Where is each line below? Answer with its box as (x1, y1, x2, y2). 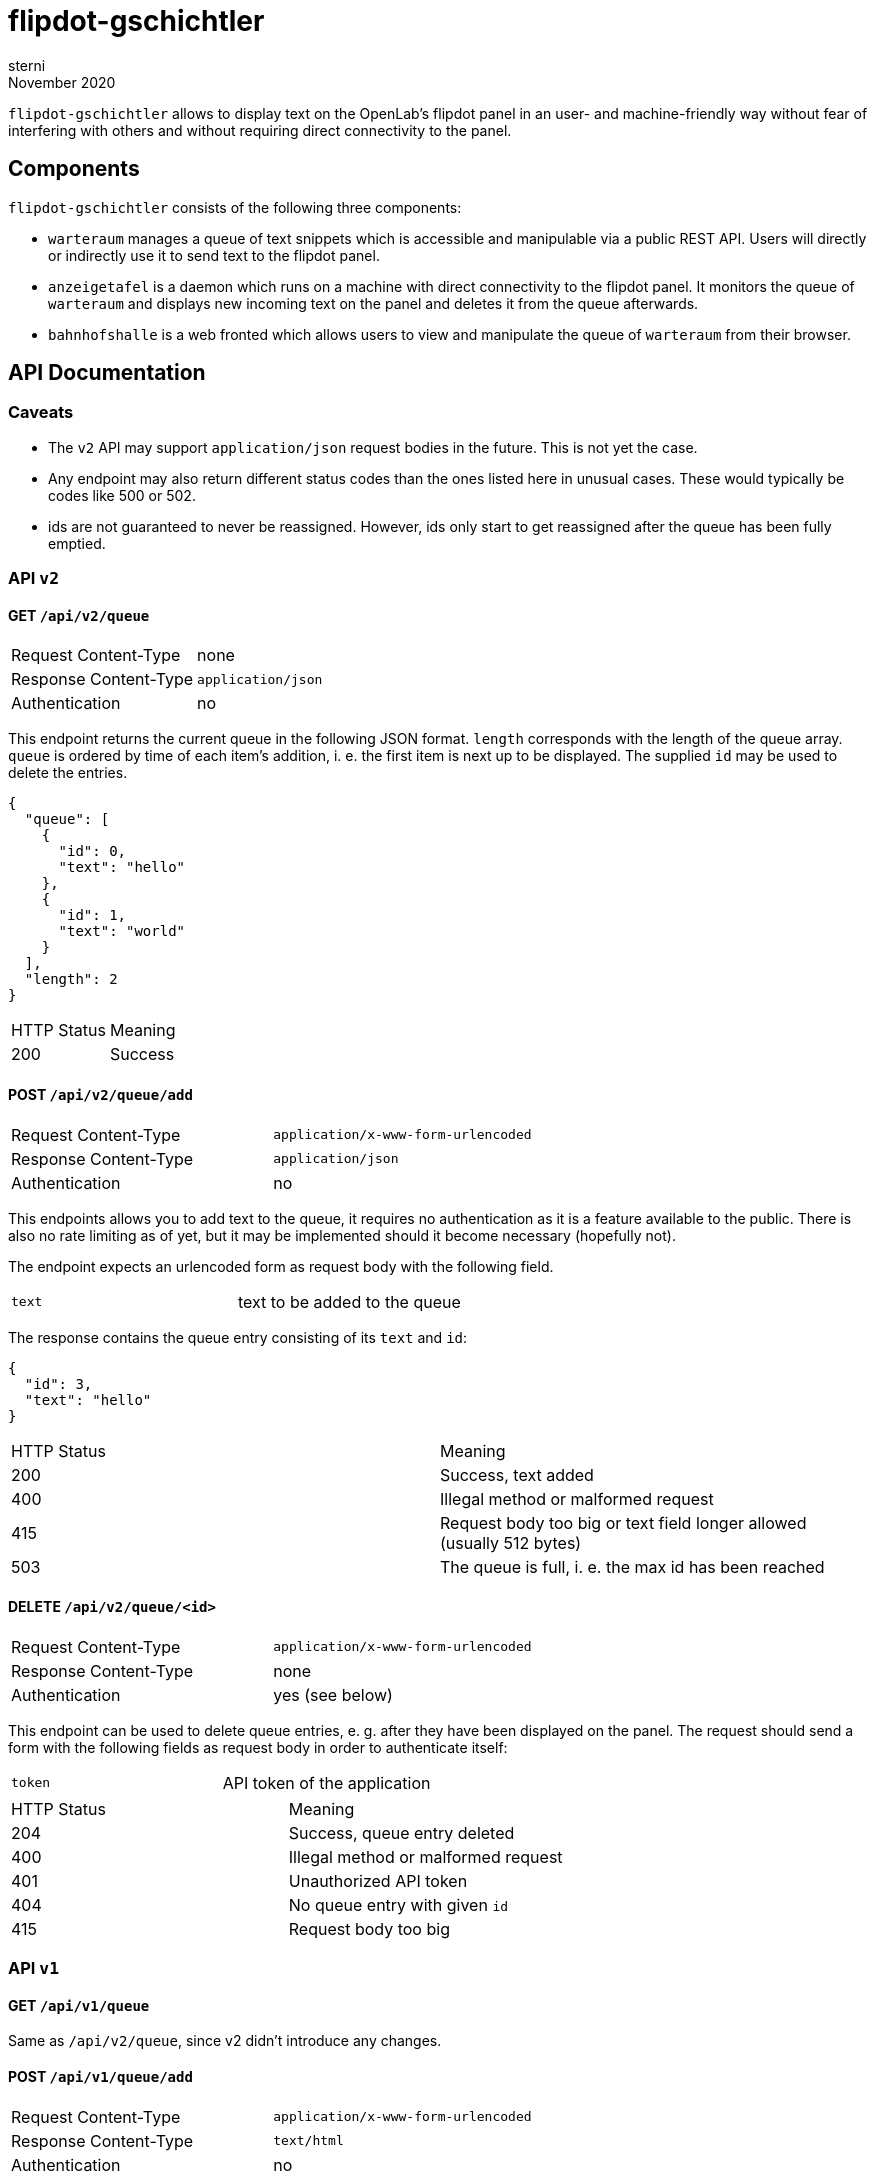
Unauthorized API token (288, 1870, 468, 1891)
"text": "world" (58, 923, 186, 940)
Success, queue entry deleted (288, 1822, 515, 1843)
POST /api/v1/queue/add (8, 2068, 193, 2086)
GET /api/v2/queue (8, 606, 150, 624)
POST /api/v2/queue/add (8, 1086, 193, 1104)
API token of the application (222, 1772, 431, 1793)
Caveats (8, 402, 74, 423)
